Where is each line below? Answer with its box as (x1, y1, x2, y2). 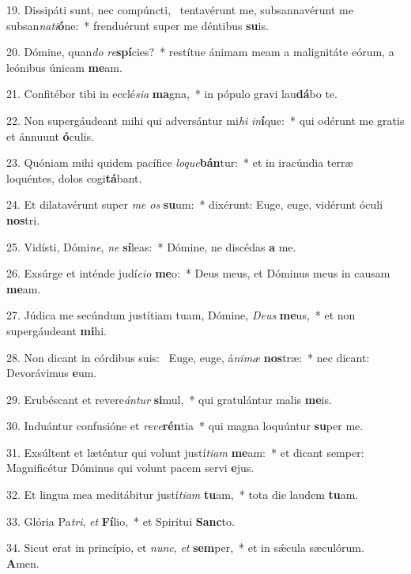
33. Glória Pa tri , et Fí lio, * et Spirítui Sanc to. (6, 512, 235, 529)
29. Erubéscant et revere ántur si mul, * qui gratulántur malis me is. (6, 391, 332, 407)
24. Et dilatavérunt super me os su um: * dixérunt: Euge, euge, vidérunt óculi (6, 196, 383, 213)
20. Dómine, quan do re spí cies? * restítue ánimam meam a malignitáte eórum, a (6, 43, 394, 60)
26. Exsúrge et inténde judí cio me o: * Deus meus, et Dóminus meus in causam (6, 265, 390, 281)
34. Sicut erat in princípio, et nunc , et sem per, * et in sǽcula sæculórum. (6, 539, 364, 556)
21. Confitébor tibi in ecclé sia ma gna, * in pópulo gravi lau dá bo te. (6, 85, 337, 102)
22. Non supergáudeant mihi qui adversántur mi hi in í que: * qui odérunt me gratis (6, 111, 405, 128)
